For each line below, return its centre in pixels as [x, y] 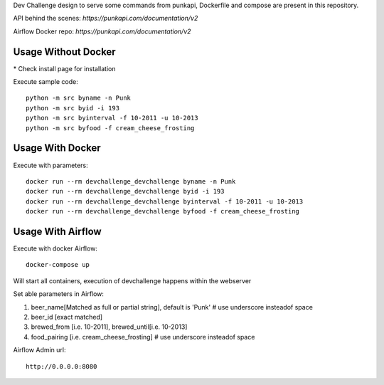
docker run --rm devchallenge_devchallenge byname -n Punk [131, 181]
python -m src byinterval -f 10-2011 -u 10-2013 [112, 118]
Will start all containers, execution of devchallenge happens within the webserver [132, 280]
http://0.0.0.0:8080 [62, 366]
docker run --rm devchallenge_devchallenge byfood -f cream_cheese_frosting [163, 211]
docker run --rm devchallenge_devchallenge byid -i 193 [125, 191]
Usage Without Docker [65, 52]
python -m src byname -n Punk [79, 98]
